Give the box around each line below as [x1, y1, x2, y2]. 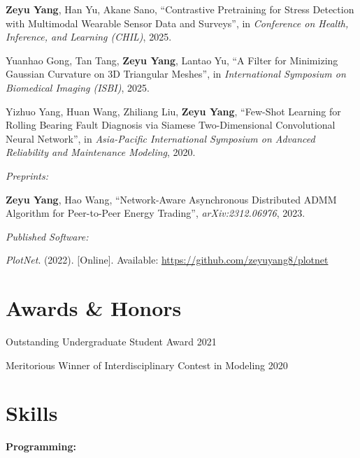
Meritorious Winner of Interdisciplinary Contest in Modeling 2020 [6, 357, 288, 372]
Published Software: [6, 229, 89, 243]
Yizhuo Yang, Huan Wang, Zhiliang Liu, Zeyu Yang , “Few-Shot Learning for [6, 103, 341, 118]
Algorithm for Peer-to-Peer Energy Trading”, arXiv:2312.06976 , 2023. [6, 206, 305, 220]
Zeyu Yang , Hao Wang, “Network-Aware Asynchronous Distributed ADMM [6, 192, 337, 206]
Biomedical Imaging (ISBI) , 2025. [6, 80, 150, 94]
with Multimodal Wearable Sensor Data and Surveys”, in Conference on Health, [6, 15, 349, 30]
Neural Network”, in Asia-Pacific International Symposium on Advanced [6, 131, 315, 145]
